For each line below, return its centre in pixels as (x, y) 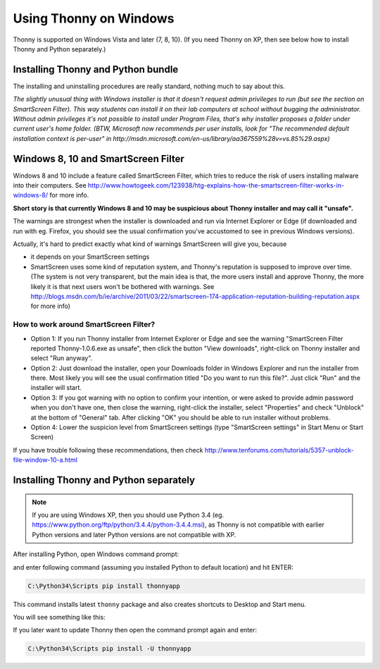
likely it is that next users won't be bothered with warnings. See (122, 286)
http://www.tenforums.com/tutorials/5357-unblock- (279, 450)
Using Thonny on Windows (94, 18)
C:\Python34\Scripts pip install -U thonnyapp (109, 649)
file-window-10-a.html (45, 460)
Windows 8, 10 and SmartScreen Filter (99, 159)
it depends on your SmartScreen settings (90, 257)
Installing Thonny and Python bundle (96, 69)
